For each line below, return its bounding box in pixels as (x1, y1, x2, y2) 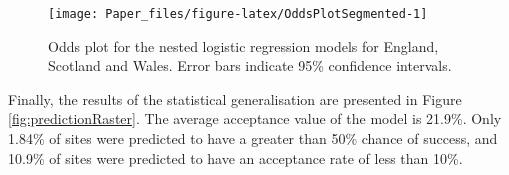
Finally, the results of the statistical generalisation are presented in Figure (8, 88, 462, 109)
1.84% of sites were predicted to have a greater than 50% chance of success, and (8, 128, 498, 149)
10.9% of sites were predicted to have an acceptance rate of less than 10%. (8, 147, 463, 168)
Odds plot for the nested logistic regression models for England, (48, 35, 439, 56)
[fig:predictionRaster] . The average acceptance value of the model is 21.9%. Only (8, 108, 502, 129)
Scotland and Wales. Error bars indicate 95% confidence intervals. (48, 55, 452, 76)
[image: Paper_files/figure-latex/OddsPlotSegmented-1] (48, 7, 428, 21)
